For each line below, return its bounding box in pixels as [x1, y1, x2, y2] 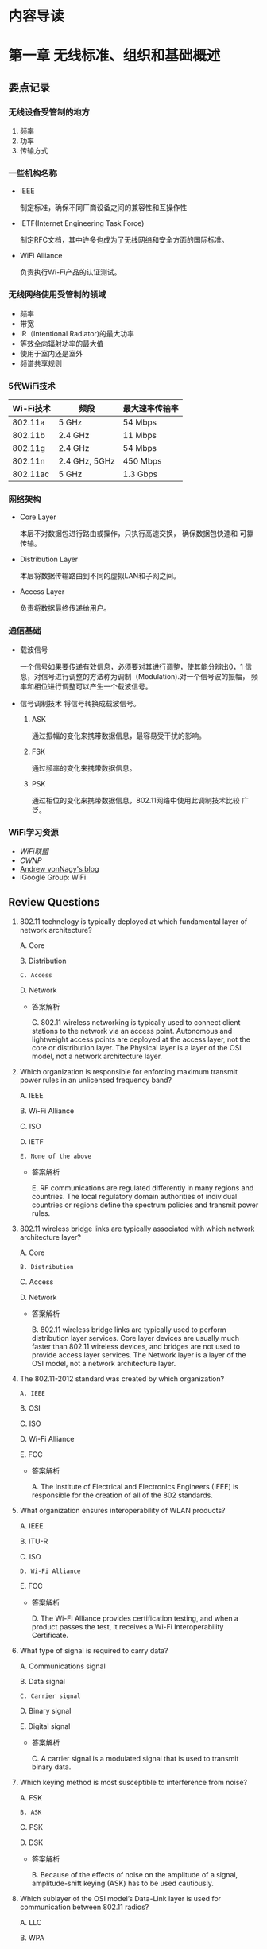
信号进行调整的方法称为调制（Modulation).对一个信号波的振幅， [41, 671, 250, 681]
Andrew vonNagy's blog [19, 864, 99, 873]
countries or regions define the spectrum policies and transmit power [31, 1200, 259, 1209]
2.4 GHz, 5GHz [58, 455, 115, 466]
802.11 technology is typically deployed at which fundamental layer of [19, 916, 248, 926]
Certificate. [31, 1630, 69, 1640]
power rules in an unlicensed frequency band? [19, 1075, 172, 1085]
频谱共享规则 [19, 359, 62, 368]
